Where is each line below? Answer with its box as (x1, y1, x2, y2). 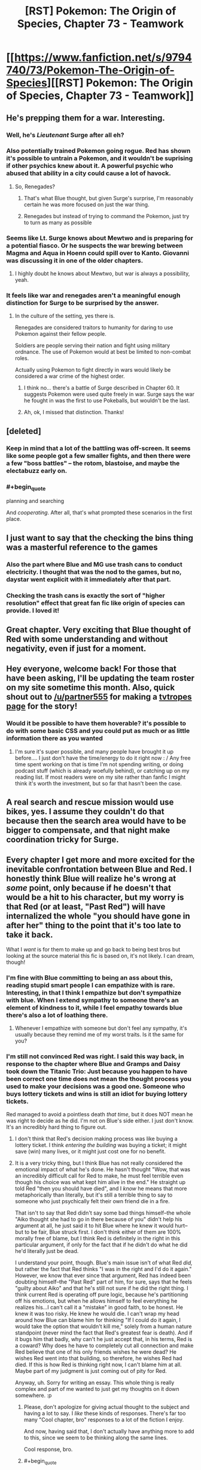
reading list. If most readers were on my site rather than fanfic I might (14, 773, 186, 781)
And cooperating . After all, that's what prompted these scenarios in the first (6, 509, 193, 516)
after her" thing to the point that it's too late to (6, 920, 181, 930)
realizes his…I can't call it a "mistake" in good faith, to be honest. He (14, 1304, 184, 1311)
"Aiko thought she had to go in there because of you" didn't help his (14, 1216, 182, 1223)
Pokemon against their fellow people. (14, 330, 106, 338)
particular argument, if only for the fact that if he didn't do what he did (14, 1241, 188, 1248)
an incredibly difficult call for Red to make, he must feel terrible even (14, 1172, 184, 1179)
